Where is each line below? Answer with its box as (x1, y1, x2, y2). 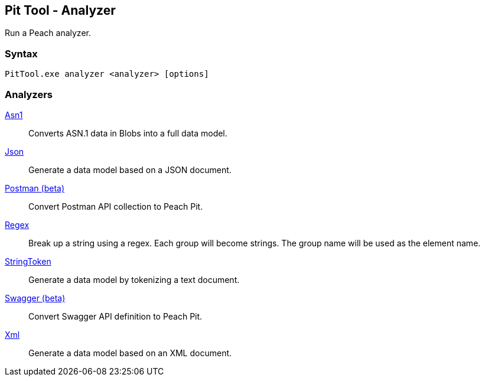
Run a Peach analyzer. (5, 28, 91, 38)
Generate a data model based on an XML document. (28, 347, 232, 358)
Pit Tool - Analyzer (5, 3, 116, 18)
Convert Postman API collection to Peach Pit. (28, 201, 203, 211)
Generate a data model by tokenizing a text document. (28, 274, 240, 285)
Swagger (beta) (5, 292, 66, 303)
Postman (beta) (5, 183, 65, 193)
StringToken (5, 256, 51, 266)
